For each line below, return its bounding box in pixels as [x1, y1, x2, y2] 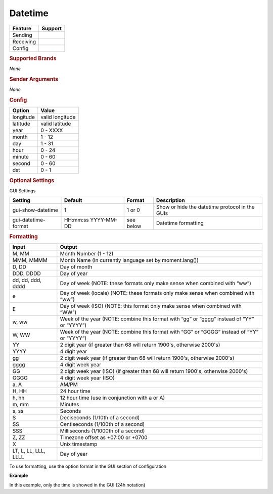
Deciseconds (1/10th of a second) [60, 414, 140, 421]
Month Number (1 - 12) [60, 250, 114, 257]
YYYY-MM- [90, 216, 118, 224]
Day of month [60, 263, 93, 270]
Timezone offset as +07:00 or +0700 [60, 434, 148, 441]
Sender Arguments [9, 76, 58, 83]
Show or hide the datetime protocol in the [156, 203, 255, 210]
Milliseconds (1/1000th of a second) [60, 427, 145, 434]
